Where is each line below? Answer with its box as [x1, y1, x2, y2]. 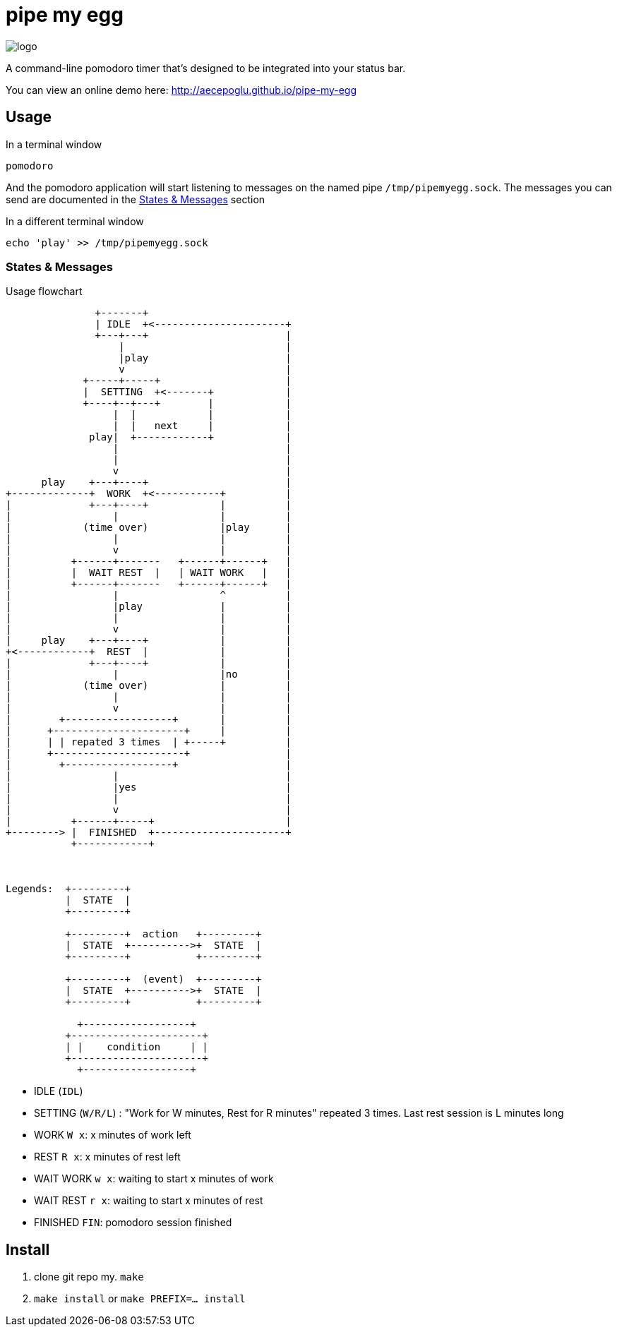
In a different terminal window [6, 215, 144, 227]
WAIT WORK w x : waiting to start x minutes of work [34, 1172, 274, 1185]
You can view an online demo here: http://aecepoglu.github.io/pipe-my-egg [6, 83, 357, 96]
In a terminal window [6, 138, 102, 150]
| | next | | [112, 420, 292, 432]
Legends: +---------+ [6, 883, 131, 895]
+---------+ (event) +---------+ [65, 973, 262, 985]
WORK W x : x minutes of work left [34, 1129, 191, 1141]
